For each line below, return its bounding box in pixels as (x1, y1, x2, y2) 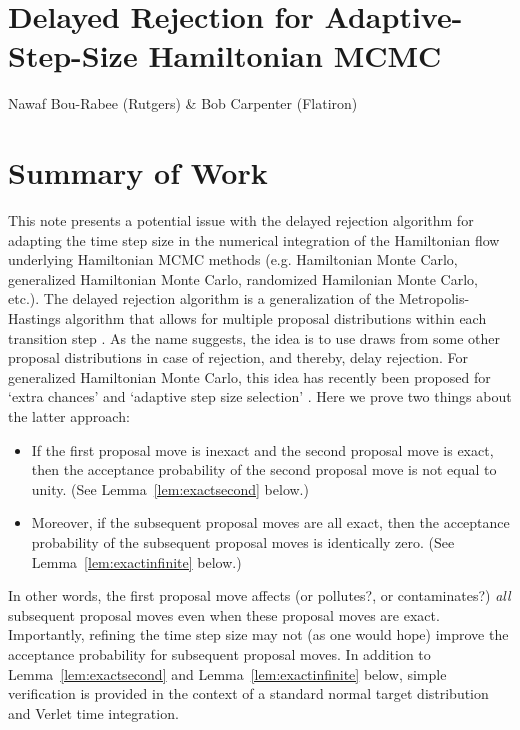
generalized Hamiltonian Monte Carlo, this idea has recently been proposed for (8, 366, 491, 387)
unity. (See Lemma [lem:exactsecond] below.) (31, 478, 309, 499)
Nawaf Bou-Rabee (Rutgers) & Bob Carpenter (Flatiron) (8, 93, 358, 114)
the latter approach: (8, 405, 130, 426)
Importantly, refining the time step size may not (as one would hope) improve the (8, 624, 509, 645)
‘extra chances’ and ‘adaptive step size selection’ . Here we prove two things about (8, 386, 512, 407)
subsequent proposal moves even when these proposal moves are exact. (8, 604, 440, 625)
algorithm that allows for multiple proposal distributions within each (65, 308, 487, 328)
